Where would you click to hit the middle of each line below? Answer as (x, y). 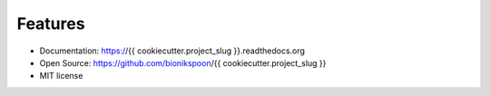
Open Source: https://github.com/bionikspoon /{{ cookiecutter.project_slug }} (183, 62)
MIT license (61, 76)
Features (51, 24)
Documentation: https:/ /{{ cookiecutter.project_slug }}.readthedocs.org (172, 51)
